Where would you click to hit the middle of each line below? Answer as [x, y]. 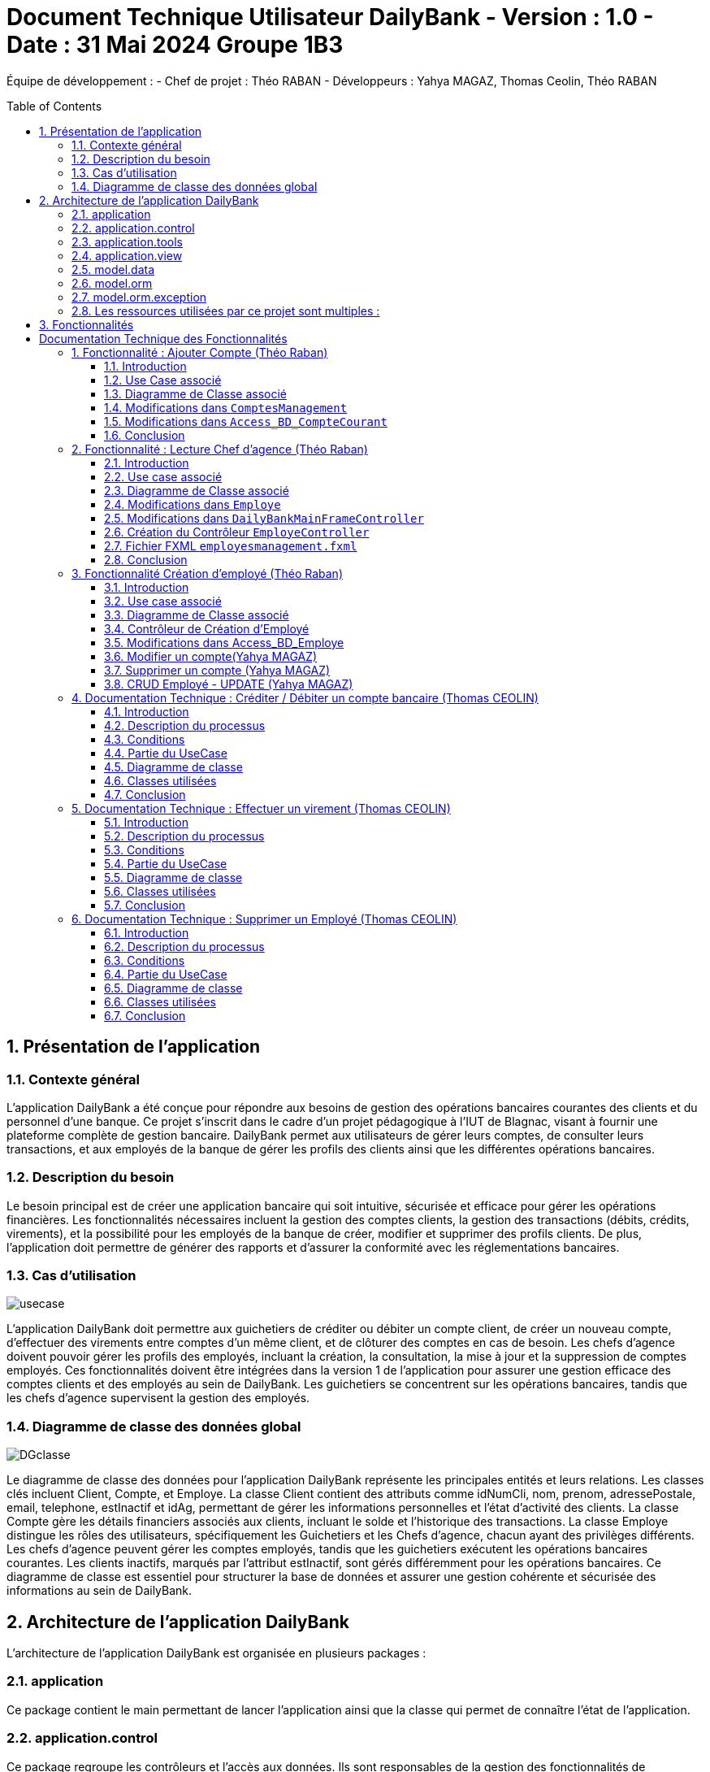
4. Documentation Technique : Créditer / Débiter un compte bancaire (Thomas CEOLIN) [305, 697]
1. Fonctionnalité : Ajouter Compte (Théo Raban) [200, 352]
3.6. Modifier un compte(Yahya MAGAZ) [211, 656]
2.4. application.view [127, 255]
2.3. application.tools [127, 241]
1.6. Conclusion [145, 435]
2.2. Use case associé [163, 476]
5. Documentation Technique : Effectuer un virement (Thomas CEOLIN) [261, 808]
